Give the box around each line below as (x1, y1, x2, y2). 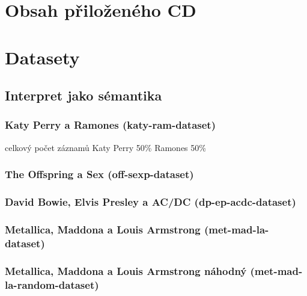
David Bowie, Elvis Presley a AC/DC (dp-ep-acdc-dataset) (5, 194, 296, 209)
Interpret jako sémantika (5, 86, 162, 105)
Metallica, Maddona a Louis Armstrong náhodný (5, 263, 247, 278)
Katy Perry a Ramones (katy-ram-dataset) (5, 117, 216, 132)
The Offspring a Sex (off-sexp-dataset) (5, 167, 194, 182)
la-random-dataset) (5, 277, 99, 292)
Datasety (5, 45, 80, 69)
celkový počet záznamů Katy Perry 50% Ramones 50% (5, 141, 206, 153)
